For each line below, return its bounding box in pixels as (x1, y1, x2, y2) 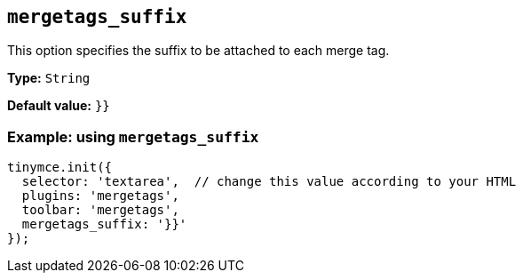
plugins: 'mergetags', (21, 188, 179, 204)
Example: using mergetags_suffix (7, 127, 259, 146)
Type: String (7, 70, 91, 86)
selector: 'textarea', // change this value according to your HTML (21, 174, 517, 189)
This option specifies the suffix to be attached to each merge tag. (7, 43, 390, 59)
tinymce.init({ (7, 160, 113, 175)
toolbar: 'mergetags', (21, 203, 179, 218)
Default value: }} (7, 98, 110, 114)
